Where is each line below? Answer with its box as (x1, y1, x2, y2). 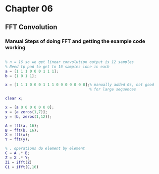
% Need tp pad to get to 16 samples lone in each (5, 64, 110, 69)
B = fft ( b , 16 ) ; (5, 128, 39, 133)
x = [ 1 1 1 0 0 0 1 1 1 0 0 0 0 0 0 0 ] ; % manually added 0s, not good (5, 83, 155, 87)
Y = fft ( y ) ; (5, 137, 30, 142)
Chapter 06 (5, 3, 53, 14)
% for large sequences (89, 87, 136, 92)
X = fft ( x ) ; (5, 132, 30, 137)
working (5, 44, 26, 51)
